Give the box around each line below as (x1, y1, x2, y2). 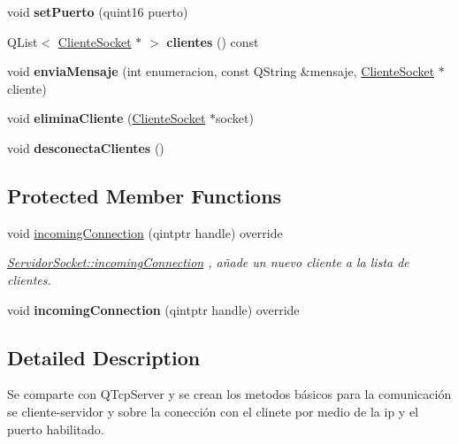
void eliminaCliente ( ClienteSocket (7, 109, 206, 127)
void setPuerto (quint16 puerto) (7, 3, 188, 20)
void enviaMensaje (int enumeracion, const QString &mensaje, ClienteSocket (7, 62, 435, 80)
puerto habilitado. (7, 419, 104, 438)
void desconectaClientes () (7, 138, 164, 157)
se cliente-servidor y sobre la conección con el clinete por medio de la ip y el (7, 402, 419, 420)
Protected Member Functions (7, 181, 282, 209)
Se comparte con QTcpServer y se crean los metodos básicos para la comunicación (7, 385, 452, 403)
